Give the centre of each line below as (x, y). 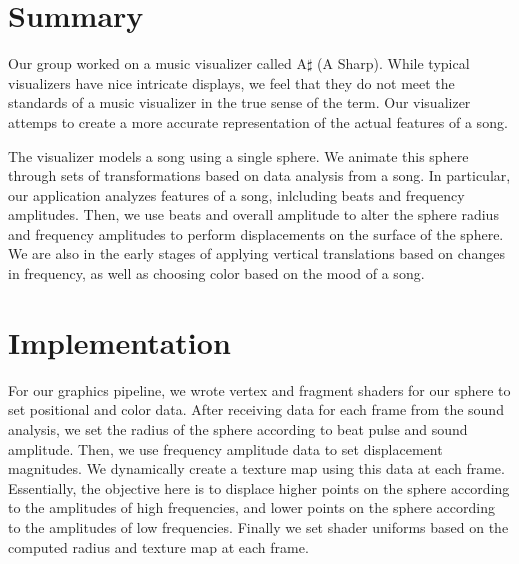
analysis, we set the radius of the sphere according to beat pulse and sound (238, 428)
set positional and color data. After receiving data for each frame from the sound (256, 409)
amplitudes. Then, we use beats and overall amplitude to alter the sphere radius (253, 214)
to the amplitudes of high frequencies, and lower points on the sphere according (251, 507)
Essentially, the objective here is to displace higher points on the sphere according (259, 487)
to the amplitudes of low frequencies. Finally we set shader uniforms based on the (258, 526)
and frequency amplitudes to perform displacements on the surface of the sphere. (256, 233)
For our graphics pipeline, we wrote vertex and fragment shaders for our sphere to (259, 389)
